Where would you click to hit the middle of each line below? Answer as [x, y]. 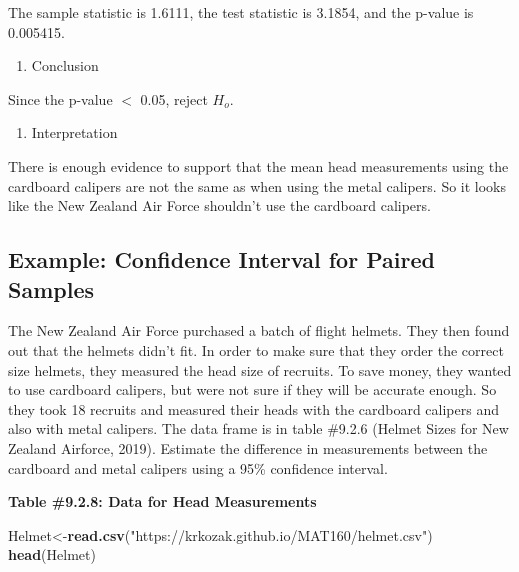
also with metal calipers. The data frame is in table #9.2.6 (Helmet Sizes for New [258, 428]
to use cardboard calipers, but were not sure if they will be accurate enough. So [252, 389]
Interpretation [74, 132]
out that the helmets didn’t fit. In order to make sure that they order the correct [256, 349]
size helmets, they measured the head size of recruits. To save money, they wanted [260, 369]
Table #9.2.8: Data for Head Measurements [162, 501]
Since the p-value [60, 98]
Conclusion [65, 65]
